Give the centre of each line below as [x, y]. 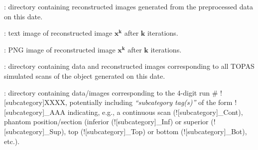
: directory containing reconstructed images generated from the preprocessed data [129, 6]
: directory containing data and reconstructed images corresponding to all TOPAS [129, 66]
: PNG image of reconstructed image [60, 49]
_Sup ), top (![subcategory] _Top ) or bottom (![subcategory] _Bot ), [146, 131]
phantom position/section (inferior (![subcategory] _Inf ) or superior [106, 122]
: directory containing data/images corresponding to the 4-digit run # [111, 92]
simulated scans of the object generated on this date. [85, 75]
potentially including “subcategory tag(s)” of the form [151, 102]
